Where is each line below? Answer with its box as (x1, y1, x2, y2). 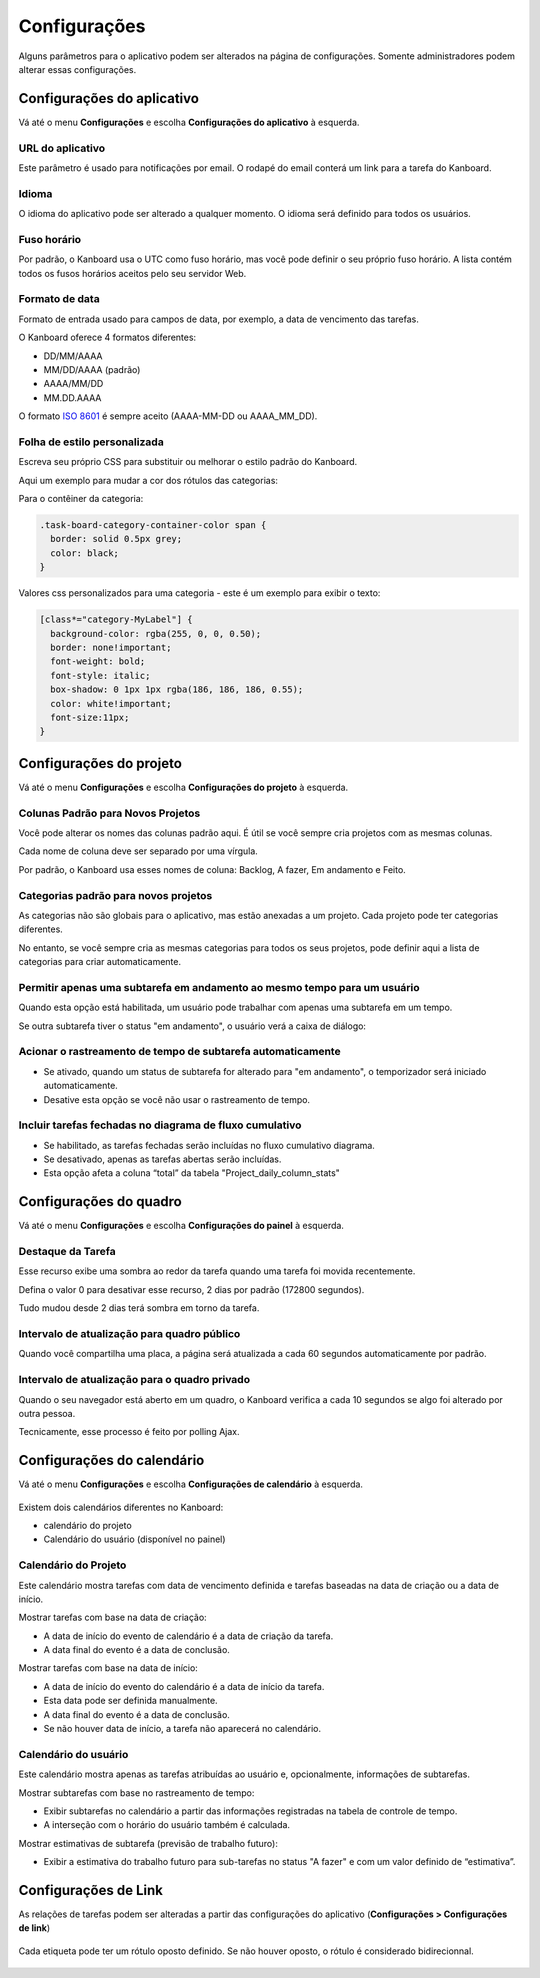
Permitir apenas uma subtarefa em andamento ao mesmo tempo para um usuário (18, 980, 420, 994)
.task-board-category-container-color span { (39, 520, 267, 531)
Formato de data (18, 292, 100, 306)
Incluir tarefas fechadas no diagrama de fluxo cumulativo (18, 1118, 302, 1132)
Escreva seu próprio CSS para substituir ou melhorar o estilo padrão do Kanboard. (18, 456, 358, 468)
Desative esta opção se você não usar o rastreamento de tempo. (43, 1093, 310, 1105)
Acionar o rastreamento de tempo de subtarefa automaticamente (18, 1045, 341, 1059)
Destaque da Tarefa (18, 1245, 117, 1259)
